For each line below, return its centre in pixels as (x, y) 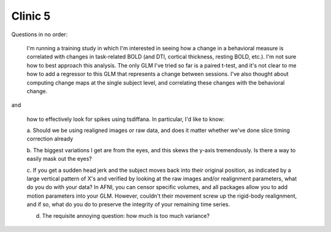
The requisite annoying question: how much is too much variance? (126, 215)
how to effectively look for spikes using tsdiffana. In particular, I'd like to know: (126, 119)
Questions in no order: (40, 34)
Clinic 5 (31, 16)
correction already (50, 139)
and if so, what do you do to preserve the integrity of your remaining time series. (128, 204)
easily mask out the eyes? (59, 159)
